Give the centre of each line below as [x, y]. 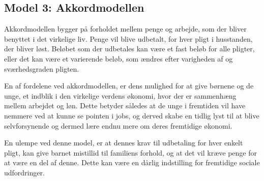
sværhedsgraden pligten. [42, 68]
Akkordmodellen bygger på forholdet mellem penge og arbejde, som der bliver [125, 29]
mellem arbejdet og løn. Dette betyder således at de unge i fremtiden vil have [125, 105]
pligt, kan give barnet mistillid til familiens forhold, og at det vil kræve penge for [130, 152]
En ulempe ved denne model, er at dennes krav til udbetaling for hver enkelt [124, 143]
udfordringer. [24, 172]
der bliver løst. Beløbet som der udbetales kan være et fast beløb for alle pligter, [129, 49]
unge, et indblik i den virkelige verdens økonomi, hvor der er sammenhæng [120, 95]
